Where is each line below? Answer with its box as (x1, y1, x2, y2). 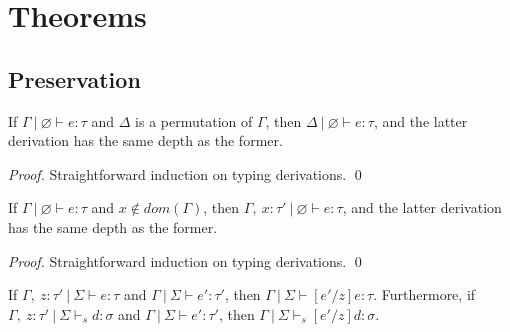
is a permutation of (135, 110, 253, 131)
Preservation (8, 63, 141, 94)
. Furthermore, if (373, 284, 476, 305)
